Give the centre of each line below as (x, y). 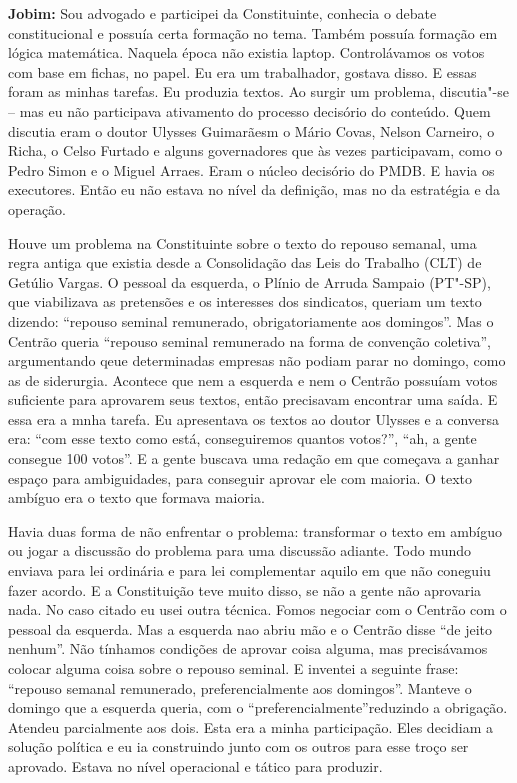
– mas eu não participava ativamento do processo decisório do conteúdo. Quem (249, 110)
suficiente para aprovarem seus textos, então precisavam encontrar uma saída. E (253, 399)
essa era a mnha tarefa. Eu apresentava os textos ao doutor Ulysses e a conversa (253, 418)
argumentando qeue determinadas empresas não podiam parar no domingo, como (257, 360)
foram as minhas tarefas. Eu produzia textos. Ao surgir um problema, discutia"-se (258, 91)
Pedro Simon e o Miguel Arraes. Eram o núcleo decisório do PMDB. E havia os (251, 169)
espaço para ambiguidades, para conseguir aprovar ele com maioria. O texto (240, 477)
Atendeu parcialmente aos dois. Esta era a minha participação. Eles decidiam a (250, 726)
